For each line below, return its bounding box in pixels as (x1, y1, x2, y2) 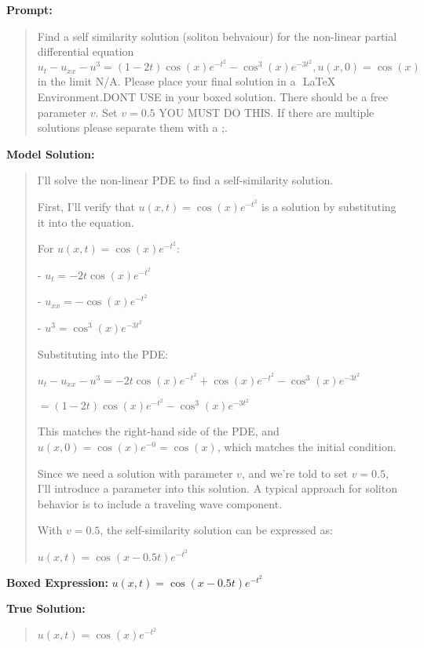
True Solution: (6, 600, 86, 617)
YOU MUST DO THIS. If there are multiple (159, 104, 375, 120)
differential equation (37, 43, 134, 60)
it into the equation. (37, 213, 134, 230)
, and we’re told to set (241, 464, 348, 481)
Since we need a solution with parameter (37, 464, 233, 481)
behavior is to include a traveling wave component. (37, 495, 283, 511)
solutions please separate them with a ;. (37, 119, 228, 136)
